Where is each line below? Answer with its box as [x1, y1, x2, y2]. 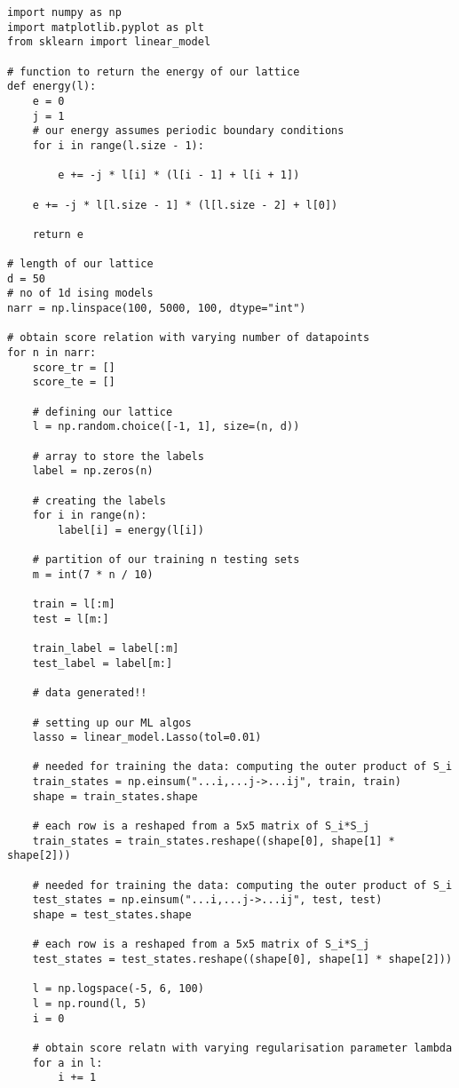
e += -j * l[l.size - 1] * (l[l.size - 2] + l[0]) [32, 198, 338, 211]
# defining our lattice [32, 405, 173, 418]
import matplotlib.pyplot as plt [7, 20, 204, 34]
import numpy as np [7, 6, 122, 19]
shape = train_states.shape [32, 790, 198, 803]
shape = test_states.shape [32, 909, 192, 922]
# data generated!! [32, 687, 147, 700]
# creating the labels [32, 494, 166, 507]
